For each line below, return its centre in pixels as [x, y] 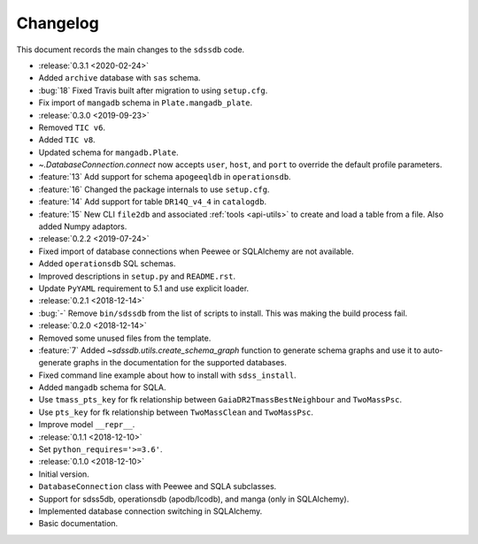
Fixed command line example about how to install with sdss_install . [167, 375]
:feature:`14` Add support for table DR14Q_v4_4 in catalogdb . [153, 202]
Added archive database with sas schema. [119, 78]
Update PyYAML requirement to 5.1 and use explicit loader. [144, 288]
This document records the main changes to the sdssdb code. [131, 50]
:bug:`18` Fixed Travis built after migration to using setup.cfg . [153, 90]
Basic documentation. [78, 524]
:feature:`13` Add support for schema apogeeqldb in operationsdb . [165, 177]
